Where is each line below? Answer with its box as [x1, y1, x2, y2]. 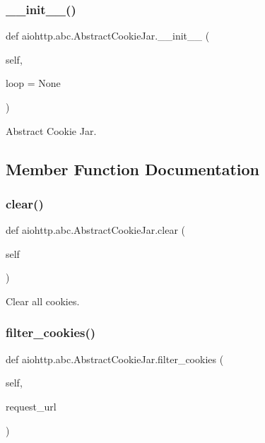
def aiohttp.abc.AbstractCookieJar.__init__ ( [6, 28, 210, 43]
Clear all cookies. [6, 293, 80, 308]
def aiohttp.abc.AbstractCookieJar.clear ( [6, 223, 185, 237]
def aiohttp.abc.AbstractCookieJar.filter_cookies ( [6, 351, 224, 366]
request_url [6, 398, 57, 413]
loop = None [6, 76, 61, 90]
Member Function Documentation [6, 158, 260, 179]
